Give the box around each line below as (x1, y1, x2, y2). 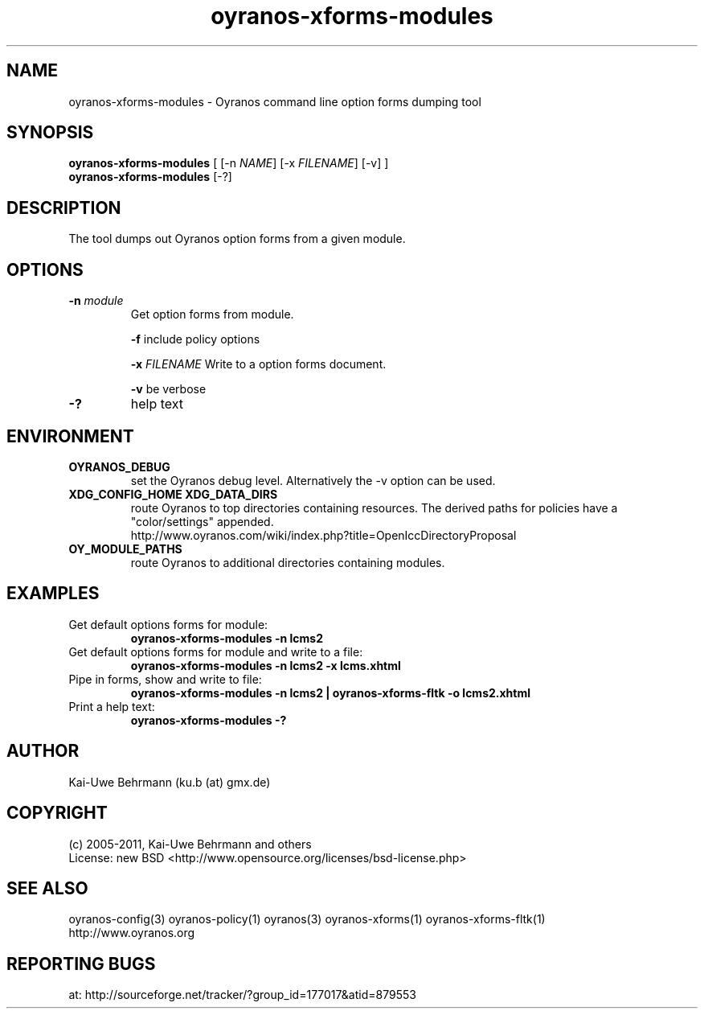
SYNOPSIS (6, 122, 94, 143)
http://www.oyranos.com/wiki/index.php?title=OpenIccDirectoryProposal (130, 528, 517, 542)
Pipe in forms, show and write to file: (68, 672, 262, 686)
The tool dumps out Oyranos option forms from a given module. (68, 232, 406, 246)
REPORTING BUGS (6, 953, 156, 974)
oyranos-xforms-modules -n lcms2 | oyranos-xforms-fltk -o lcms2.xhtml (130, 685, 531, 700)
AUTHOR (6, 741, 80, 762)
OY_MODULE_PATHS (68, 541, 182, 556)
